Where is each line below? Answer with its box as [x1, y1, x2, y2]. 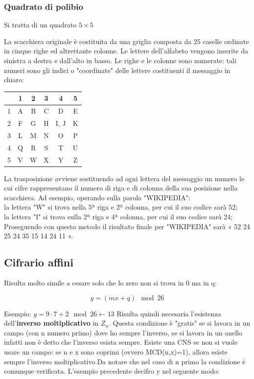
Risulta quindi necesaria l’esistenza [116, 308, 221, 318]
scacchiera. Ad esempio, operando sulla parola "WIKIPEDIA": [4, 192, 190, 202]
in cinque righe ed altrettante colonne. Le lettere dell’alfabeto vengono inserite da [4, 46, 248, 56]
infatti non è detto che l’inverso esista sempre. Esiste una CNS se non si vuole [4, 337, 238, 347]
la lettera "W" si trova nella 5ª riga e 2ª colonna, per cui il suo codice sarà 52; [4, 202, 238, 212]
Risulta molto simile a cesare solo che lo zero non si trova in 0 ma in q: [4, 277, 217, 287]
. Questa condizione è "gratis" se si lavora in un [109, 318, 250, 328]
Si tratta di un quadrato [4, 20, 77, 30]
